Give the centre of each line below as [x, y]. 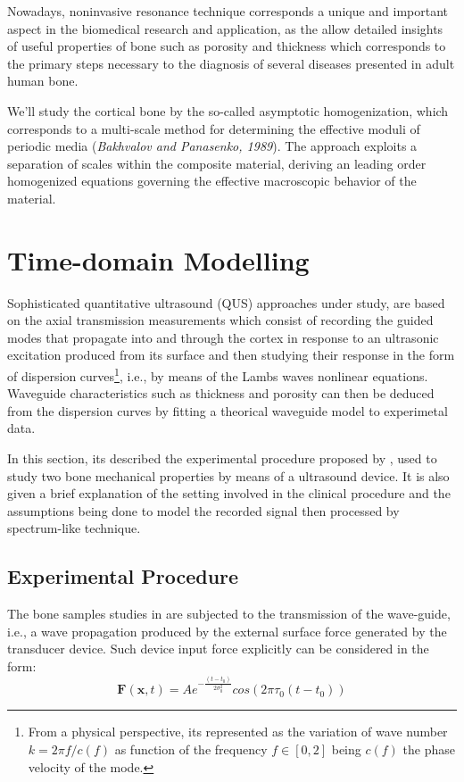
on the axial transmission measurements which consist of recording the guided [220, 320]
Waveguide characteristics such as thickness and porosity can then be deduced [221, 393]
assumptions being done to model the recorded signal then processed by [203, 510]
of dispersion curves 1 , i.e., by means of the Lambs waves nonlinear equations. [218, 374]
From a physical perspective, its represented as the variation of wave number [238, 732]
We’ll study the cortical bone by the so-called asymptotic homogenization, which [228, 110]
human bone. [43, 81]
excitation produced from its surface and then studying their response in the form [231, 355]
